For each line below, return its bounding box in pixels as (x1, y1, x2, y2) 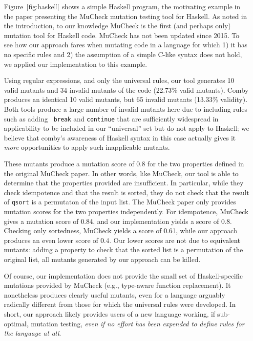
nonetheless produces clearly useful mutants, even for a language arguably (4, 289, 225, 300)
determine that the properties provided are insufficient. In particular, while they (4, 178, 244, 188)
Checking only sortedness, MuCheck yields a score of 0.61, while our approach (4, 225, 237, 236)
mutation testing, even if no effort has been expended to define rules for (31, 318, 245, 328)
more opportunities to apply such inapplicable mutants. (4, 142, 170, 152)
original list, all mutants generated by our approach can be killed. (4, 254, 201, 264)
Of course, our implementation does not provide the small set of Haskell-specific (4, 270, 243, 281)
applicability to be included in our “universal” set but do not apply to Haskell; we (4, 123, 250, 133)
